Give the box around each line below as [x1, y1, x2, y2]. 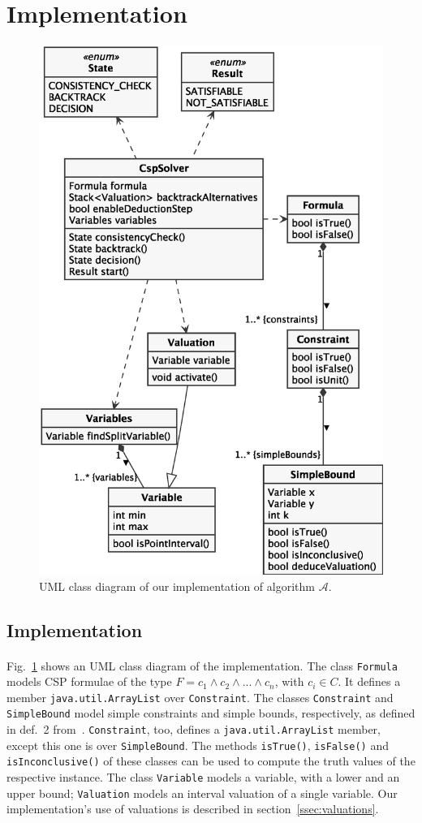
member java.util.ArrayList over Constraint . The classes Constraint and [6, 688, 394, 705]
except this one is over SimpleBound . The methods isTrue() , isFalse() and [6, 736, 389, 753]
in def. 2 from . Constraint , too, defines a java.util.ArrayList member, [6, 721, 381, 738]
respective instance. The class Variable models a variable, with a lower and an [6, 769, 400, 786]
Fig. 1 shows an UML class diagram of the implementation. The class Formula [6, 657, 398, 674]
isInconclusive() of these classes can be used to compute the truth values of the [6, 752, 416, 769]
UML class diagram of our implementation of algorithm [39, 577, 315, 594]
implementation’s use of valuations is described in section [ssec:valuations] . [6, 800, 379, 817]
